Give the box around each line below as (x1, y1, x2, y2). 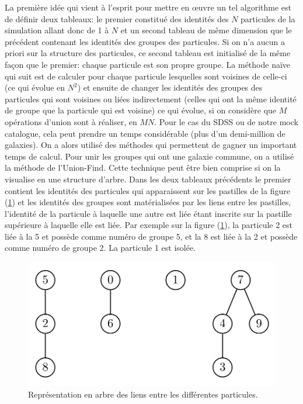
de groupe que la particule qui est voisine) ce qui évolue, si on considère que (5, 104, 277, 116)
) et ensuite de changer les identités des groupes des (77, 81, 263, 94)
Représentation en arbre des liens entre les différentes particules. (28, 388, 258, 400)
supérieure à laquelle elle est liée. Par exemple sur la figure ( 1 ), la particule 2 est (5, 219, 293, 231)
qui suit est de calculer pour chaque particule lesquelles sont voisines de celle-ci (5, 70, 287, 82)
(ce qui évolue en (5, 81, 65, 94)
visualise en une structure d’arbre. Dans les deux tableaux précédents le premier (5, 172, 291, 185)
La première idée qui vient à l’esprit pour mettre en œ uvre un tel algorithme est (5, 1, 292, 13)
